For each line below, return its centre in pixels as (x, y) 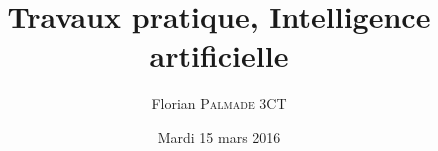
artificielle (219, 55)
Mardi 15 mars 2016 (219, 136)
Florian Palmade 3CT (219, 103)
